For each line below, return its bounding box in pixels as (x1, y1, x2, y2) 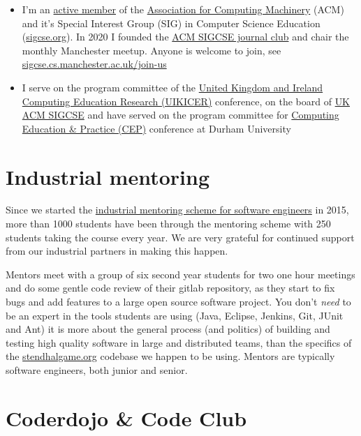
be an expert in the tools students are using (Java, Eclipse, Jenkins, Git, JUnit (6, 308, 344, 322)
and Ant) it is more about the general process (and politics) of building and (6, 322, 330, 336)
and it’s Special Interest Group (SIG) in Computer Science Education (22, 15, 321, 30)
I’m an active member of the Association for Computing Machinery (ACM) (22, 2, 344, 16)
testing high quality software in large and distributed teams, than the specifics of (6, 335, 352, 349)
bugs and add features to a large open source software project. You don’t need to (6, 294, 351, 309)
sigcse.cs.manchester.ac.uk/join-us (22, 57, 167, 71)
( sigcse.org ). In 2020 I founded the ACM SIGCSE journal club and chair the (22, 29, 349, 44)
